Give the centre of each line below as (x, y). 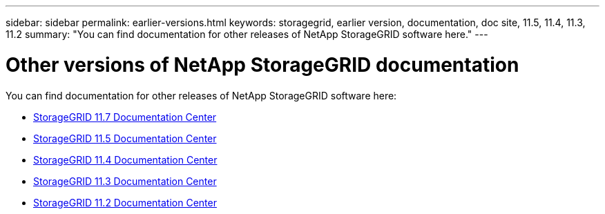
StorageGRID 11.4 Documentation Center (125, 159)
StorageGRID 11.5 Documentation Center (125, 138)
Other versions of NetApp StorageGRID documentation (262, 65)
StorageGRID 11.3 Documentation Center (125, 181)
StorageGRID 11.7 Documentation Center (125, 117)
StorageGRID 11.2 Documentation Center (125, 202)
